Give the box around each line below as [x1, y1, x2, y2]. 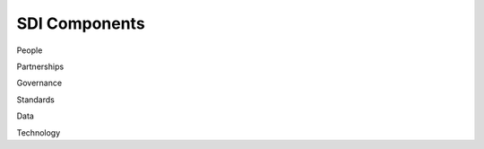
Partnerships [16, 61, 65, 72]
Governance [16, 77, 63, 89]
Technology [16, 127, 61, 138]
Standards [16, 94, 56, 105]
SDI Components [16, 13, 145, 33]
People [16, 45, 43, 56]
